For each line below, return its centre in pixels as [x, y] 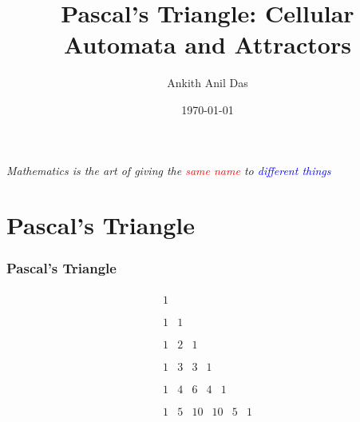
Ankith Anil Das [208, 83]
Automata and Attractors [208, 44]
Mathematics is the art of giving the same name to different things [169, 170]
